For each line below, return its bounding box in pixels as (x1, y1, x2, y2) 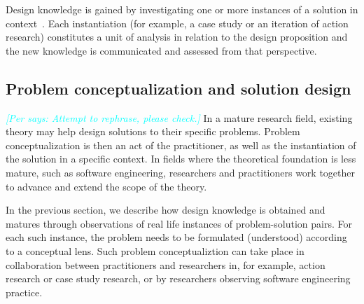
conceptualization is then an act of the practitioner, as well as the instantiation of (6, 137, 356, 152)
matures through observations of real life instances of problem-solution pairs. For (6, 216, 352, 230)
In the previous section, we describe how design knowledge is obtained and (6, 202, 325, 217)
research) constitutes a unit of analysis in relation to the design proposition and (6, 29, 348, 44)
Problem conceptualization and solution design (6, 77, 351, 99)
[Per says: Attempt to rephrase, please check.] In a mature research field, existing (6, 110, 353, 125)
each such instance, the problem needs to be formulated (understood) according (6, 230, 347, 244)
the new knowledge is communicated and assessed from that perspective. (6, 43, 317, 57)
